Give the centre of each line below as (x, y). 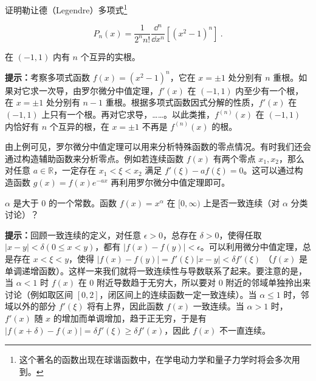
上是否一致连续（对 (242, 202)
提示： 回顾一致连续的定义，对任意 (73, 234)
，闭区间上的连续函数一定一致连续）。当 (178, 294)
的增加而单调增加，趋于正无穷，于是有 (130, 318)
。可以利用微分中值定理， (251, 247)
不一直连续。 (245, 330)
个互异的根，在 (79, 126)
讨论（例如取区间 (39, 294)
